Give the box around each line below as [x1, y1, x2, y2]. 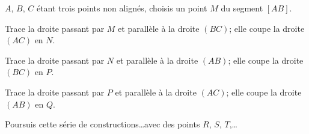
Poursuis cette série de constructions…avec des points [5, 118, 200, 130]
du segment [221, 2, 263, 14]
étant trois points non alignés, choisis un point [36, 2, 207, 14]
